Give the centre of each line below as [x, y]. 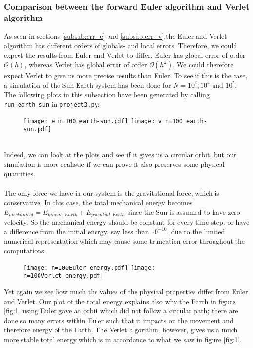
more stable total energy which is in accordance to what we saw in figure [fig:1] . [123, 339]
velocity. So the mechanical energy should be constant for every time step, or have [127, 222]
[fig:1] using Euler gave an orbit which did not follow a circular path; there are [121, 311]
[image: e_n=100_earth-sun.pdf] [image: [89, 121]
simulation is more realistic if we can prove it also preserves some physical [114, 164]
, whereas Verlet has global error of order [86, 64]
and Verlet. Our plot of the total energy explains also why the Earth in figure [120, 301]
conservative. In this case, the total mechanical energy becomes [98, 202]
